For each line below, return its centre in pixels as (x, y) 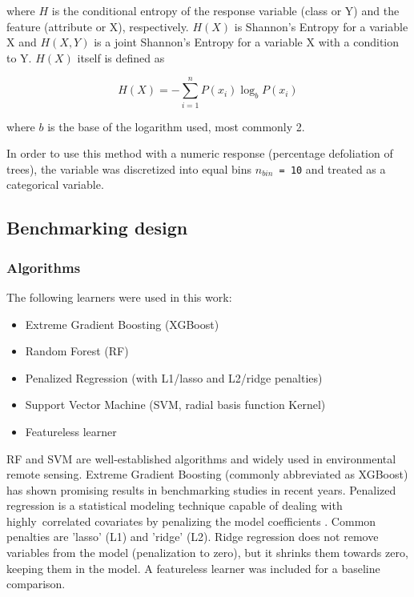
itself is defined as (121, 57)
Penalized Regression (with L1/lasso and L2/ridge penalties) (174, 377)
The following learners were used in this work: (119, 296)
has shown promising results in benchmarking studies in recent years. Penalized (201, 489)
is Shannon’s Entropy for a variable (321, 26)
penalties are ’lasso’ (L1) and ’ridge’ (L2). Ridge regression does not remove (193, 537)
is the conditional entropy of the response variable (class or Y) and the (225, 10)
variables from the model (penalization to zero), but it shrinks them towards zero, (207, 553)
